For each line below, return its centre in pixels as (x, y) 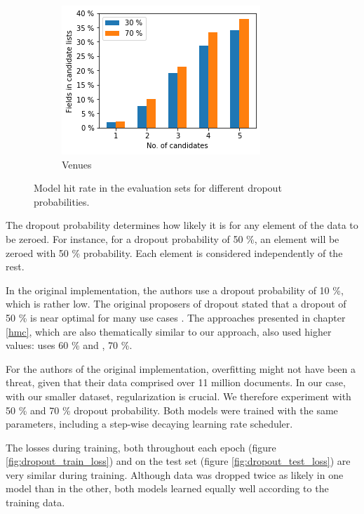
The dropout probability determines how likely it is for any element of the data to (182, 225)
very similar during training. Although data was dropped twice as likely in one (175, 474)
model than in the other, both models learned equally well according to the (167, 488)
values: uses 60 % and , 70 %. (69, 345)
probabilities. (62, 201)
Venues (77, 164)
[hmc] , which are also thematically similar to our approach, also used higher (169, 331)
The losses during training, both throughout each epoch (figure (141, 447)
